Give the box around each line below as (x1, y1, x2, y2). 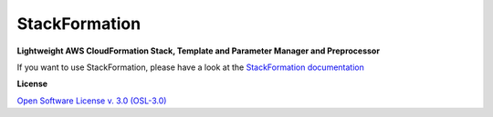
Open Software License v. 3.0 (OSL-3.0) (16, 95, 167, 106)
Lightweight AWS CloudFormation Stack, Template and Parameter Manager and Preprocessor (16, 45, 381, 56)
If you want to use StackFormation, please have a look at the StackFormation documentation (16, 62, 364, 73)
